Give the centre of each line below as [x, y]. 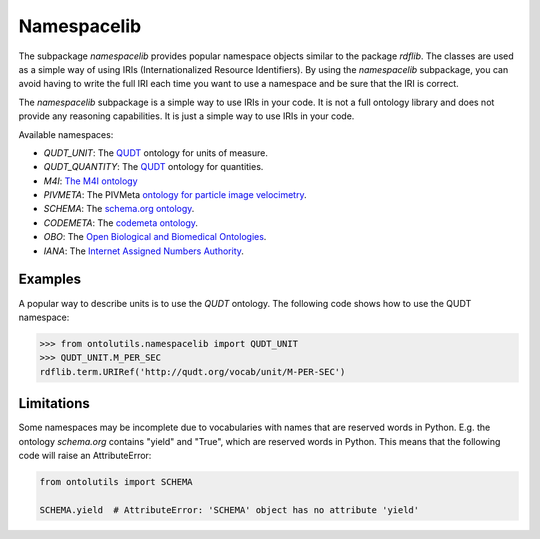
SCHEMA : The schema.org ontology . [119, 209]
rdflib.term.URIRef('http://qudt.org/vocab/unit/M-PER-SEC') [192, 371]
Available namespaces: [66, 134]
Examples [50, 279]
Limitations [54, 403]
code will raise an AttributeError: [85, 455]
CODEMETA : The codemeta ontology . [121, 222]
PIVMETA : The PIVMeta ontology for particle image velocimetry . [175, 195]
